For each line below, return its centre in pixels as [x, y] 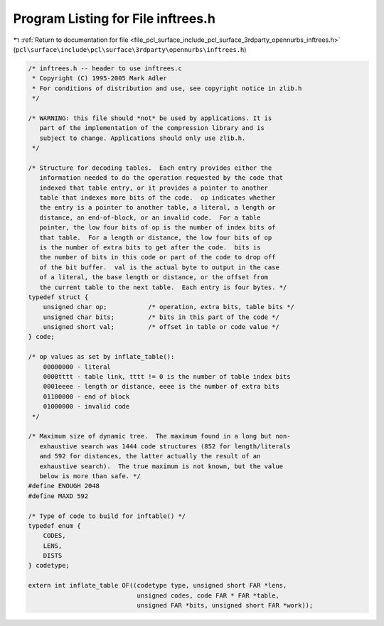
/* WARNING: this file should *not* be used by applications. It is [150, 118]
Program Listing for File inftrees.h [114, 18]
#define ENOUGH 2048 [64, 486]
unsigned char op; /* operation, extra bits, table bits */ [169, 307]
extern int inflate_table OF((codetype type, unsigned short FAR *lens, [158, 585]
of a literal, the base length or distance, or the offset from [154, 277]
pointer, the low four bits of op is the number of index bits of [158, 228]
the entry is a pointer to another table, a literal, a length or [158, 207]
